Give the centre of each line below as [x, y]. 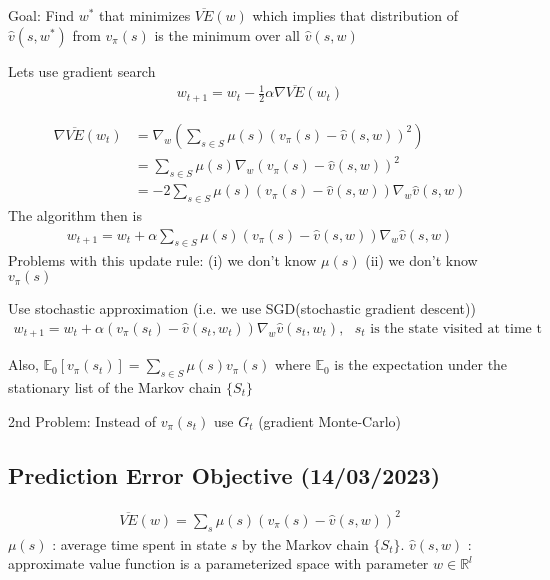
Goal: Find [41, 15]
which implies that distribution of [355, 15]
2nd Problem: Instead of [82, 420]
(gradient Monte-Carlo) [329, 420]
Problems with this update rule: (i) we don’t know [162, 259]
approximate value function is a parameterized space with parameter [218, 563]
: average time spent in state [139, 543]
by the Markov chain [305, 543]
